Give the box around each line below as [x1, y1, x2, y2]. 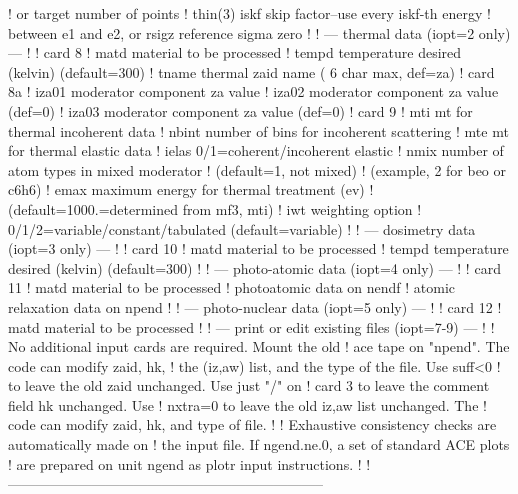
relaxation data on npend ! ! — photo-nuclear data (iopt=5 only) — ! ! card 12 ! [8, 296, 502, 317]
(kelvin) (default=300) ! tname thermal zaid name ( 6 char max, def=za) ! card [8, 61, 495, 82]
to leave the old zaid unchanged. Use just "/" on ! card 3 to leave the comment [8, 375, 490, 396]
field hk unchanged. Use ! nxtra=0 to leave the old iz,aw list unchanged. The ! [8, 394, 487, 415]
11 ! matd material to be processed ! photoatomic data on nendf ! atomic [8, 277, 456, 298]
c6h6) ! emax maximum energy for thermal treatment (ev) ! [8, 179, 374, 200]
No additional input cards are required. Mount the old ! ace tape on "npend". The [8, 336, 510, 357]
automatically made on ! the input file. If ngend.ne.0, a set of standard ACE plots [8, 434, 510, 455]
